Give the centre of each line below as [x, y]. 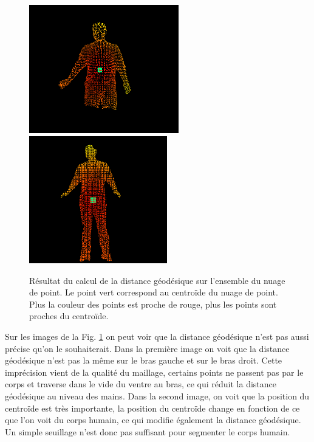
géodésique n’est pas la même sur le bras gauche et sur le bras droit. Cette [144, 360]
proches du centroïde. [69, 316]
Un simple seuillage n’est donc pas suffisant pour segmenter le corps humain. [148, 431]
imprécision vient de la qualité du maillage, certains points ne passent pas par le [154, 372]
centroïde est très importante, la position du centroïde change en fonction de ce [152, 408]
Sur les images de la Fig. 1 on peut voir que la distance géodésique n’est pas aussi [157, 336]
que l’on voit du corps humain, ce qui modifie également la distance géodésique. [153, 420]
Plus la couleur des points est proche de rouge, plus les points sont [153, 304]
